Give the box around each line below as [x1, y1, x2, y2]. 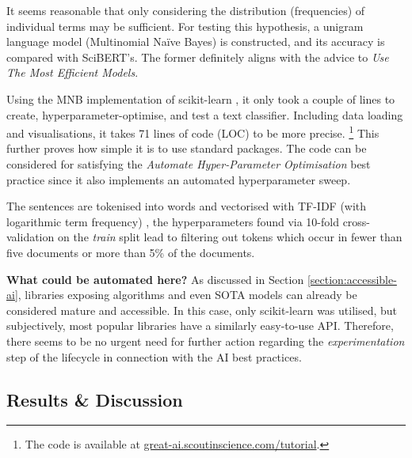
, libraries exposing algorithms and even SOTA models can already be [17, 286, 357, 303]
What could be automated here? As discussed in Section [6, 271, 304, 287]
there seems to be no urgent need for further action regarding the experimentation [6, 332, 405, 349]
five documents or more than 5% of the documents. [6, 244, 255, 260]
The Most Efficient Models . [6, 64, 139, 81]
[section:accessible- [307, 271, 397, 287]
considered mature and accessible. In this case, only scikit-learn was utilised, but [6, 301, 398, 318]
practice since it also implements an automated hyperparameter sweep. [6, 171, 351, 187]
